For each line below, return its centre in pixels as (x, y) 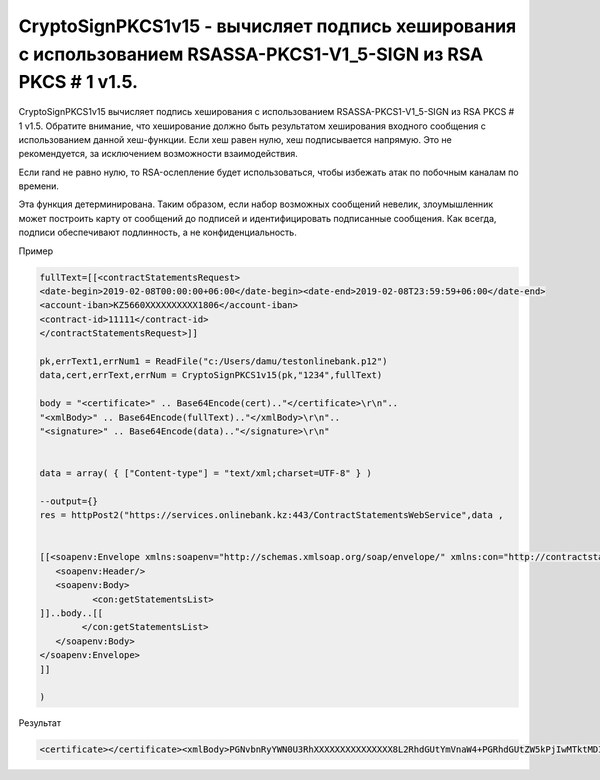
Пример (36, 251)
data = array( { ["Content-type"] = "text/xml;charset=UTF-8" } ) (205, 473)
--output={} (69, 501)
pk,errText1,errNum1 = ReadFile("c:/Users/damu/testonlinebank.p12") (213, 361)
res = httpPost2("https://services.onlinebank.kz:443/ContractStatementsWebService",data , (271, 515)
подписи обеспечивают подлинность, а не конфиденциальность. (157, 232)
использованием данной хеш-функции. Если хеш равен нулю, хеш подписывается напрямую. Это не (235, 139)
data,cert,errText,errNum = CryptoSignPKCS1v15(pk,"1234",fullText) (211, 375)
